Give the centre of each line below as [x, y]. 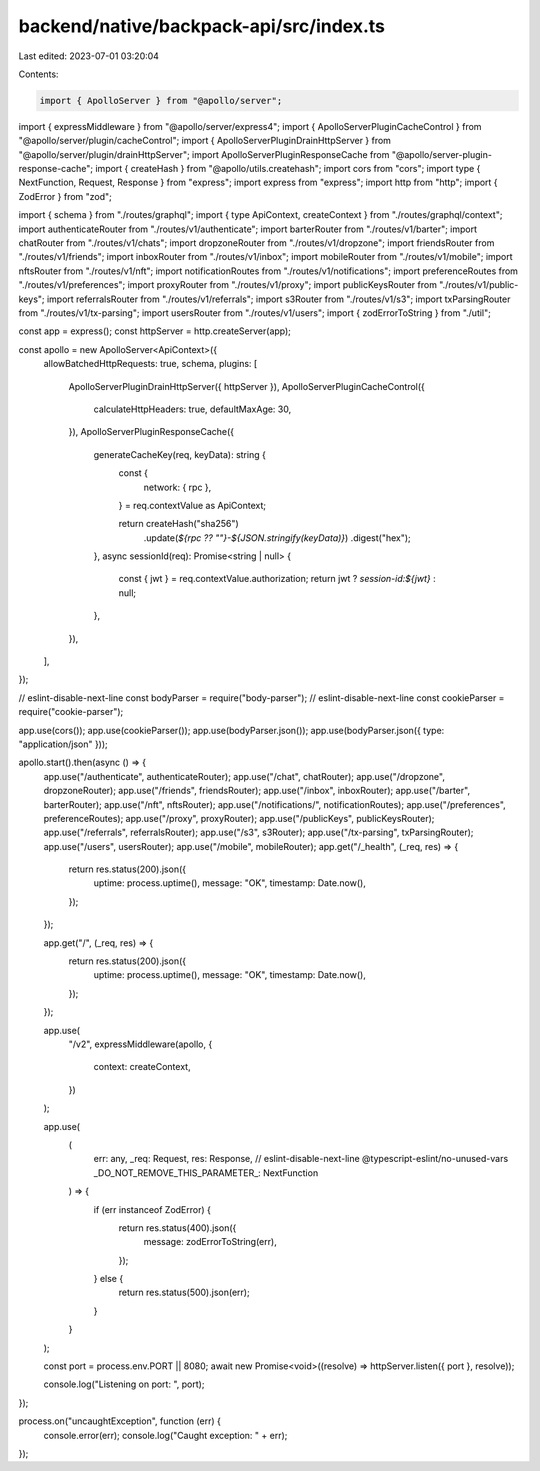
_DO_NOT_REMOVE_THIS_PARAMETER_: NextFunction [206, 1172]
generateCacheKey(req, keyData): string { [180, 454]
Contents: [38, 74]
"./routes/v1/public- [478, 285]
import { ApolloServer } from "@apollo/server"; [161, 100]
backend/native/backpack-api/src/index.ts [201, 26]
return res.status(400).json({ [177, 1227]
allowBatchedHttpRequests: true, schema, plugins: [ [150, 364]
